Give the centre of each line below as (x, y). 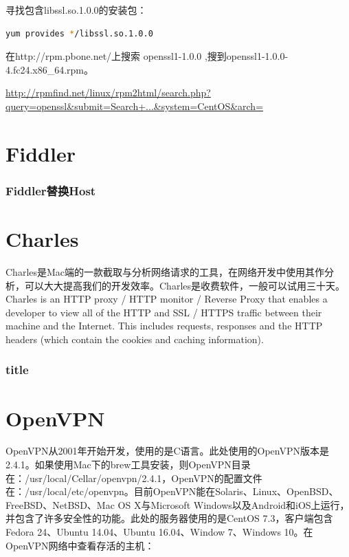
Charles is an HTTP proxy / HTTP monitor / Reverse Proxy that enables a (167, 299)
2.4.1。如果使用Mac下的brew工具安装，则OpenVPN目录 (128, 465)
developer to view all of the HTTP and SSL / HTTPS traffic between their (164, 312)
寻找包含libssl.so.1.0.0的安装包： (76, 10)
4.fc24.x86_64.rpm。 (50, 69)
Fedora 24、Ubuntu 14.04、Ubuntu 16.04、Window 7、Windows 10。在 (159, 532)
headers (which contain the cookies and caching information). (135, 339)
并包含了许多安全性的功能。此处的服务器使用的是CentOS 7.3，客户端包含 (169, 518)
